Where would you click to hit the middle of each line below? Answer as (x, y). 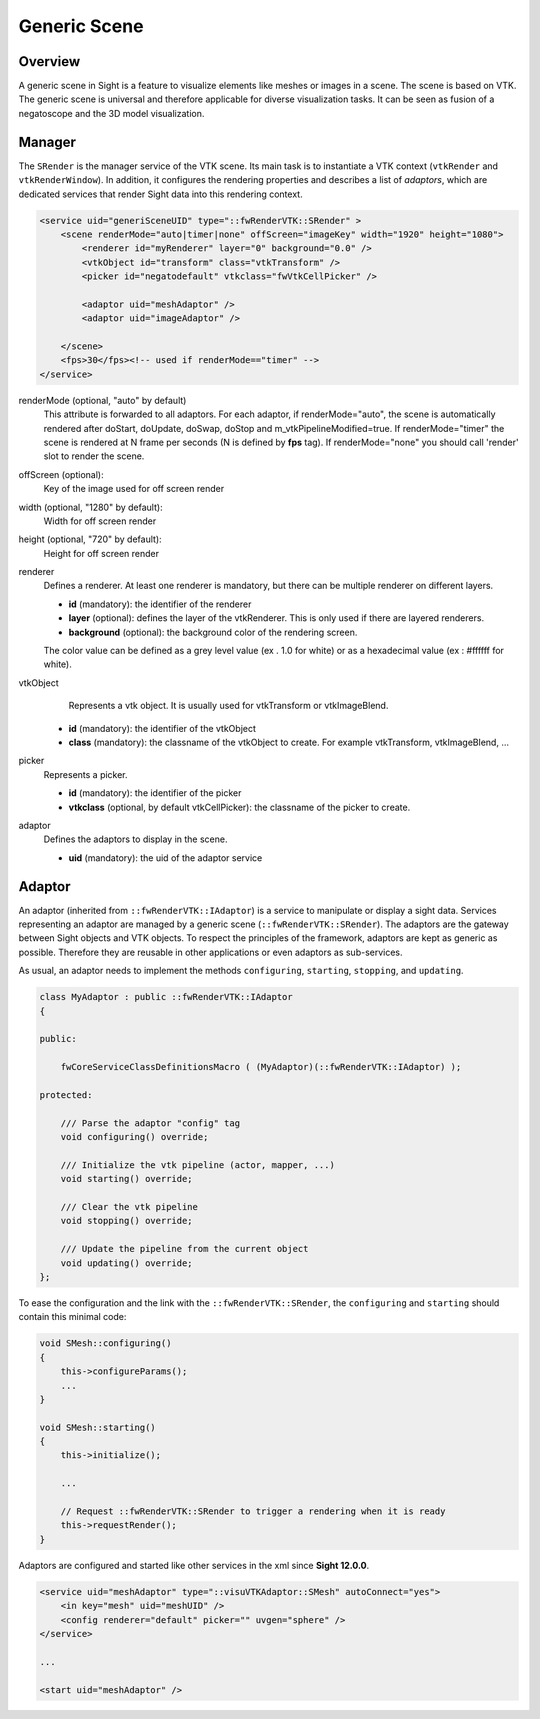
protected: (66, 1094)
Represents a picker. (86, 774)
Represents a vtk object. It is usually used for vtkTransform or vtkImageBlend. (228, 706)
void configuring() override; (134, 1137)
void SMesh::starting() (98, 1427)
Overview (49, 61)
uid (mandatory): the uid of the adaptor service (165, 857)
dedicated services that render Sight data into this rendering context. (161, 194)
